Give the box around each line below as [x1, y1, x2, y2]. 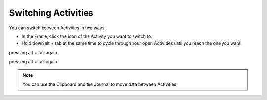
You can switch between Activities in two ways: [9, 25, 106, 31]
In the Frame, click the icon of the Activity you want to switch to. [21, 33, 153, 39]
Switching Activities [9, 7, 94, 18]
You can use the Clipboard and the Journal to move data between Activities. [22, 81, 178, 87]
